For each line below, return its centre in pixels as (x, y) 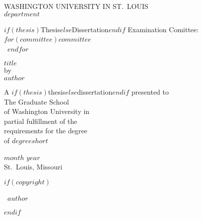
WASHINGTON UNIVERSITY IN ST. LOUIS (76, 6)
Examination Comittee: (163, 29)
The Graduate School (36, 101)
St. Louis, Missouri (33, 167)
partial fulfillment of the (41, 121)
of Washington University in (47, 111)
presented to (150, 91)
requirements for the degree (46, 131)
